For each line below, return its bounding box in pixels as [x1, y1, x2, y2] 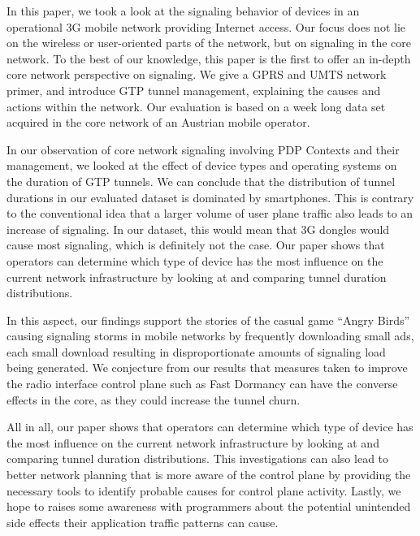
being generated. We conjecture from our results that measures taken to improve [6, 359, 408, 376]
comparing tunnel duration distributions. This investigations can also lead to [6, 450, 389, 467]
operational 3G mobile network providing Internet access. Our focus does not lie [6, 18, 406, 35]
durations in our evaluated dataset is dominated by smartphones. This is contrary [6, 188, 414, 205]
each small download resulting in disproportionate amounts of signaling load [6, 343, 386, 360]
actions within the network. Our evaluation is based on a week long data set [6, 97, 386, 115]
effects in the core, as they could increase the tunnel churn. [6, 391, 301, 408]
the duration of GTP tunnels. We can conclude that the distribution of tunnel [6, 172, 396, 189]
